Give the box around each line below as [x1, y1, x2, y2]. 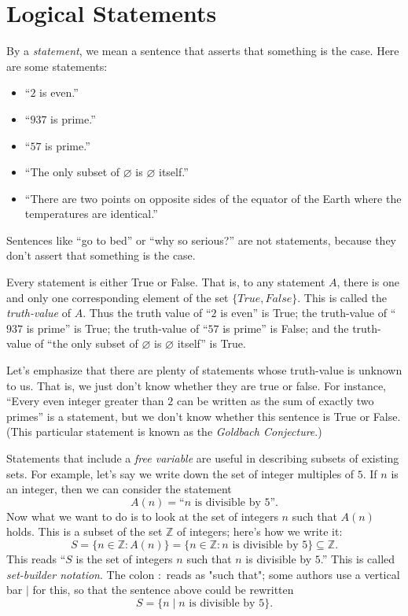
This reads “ [6, 550, 66, 566]
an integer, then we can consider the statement [6, 481, 232, 497]
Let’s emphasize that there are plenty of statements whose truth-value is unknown [6, 362, 402, 378]
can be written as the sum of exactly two [176, 393, 374, 409]
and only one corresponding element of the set [6, 289, 229, 305]
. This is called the [297, 289, 387, 305]
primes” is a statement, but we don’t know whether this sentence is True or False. [6, 408, 401, 424]
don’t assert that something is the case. [6, 247, 196, 264]
